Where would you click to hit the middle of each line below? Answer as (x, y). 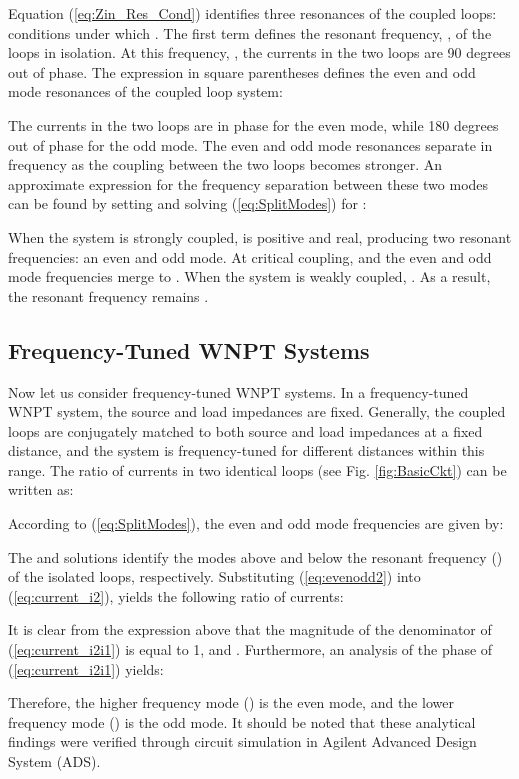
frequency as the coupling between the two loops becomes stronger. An (225, 164)
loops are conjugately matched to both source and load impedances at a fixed (245, 430)
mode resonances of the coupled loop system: (145, 91)
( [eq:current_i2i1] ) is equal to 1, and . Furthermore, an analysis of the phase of (250, 649)
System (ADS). (54, 761)
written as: (41, 489)
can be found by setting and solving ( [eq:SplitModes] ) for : (187, 203)
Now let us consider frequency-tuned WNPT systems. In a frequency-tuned (238, 391)
